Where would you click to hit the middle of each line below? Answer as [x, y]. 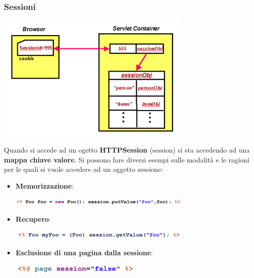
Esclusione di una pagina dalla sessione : [84, 253]
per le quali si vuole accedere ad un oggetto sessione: [84, 169]
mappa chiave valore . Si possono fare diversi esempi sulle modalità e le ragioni [127, 159]
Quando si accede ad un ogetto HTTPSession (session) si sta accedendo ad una [127, 150]
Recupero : [33, 219]
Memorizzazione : [45, 185]
